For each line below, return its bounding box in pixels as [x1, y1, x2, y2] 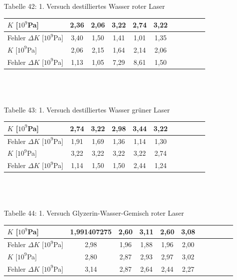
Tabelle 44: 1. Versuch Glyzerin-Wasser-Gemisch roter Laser [4, 208, 184, 218]
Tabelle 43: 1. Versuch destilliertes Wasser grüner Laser [4, 104, 170, 114]
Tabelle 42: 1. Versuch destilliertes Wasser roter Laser [4, 1, 165, 11]
